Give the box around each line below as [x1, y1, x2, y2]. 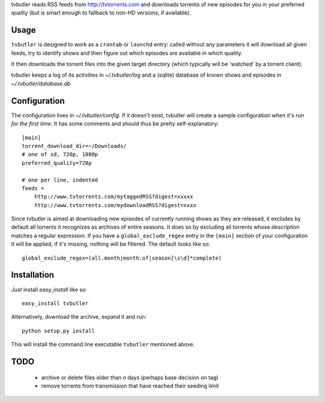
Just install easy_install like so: [11, 286, 87, 293]
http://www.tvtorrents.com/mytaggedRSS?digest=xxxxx [34, 193, 194, 200]
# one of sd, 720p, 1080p [22, 151, 99, 158]
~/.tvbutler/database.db [11, 80, 71, 87]
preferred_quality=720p [22, 159, 92, 166]
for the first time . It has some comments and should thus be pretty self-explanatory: [11, 120, 219, 127]
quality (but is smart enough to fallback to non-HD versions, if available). [11, 9, 191, 16]
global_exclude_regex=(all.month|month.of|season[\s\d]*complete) [22, 254, 222, 261]
